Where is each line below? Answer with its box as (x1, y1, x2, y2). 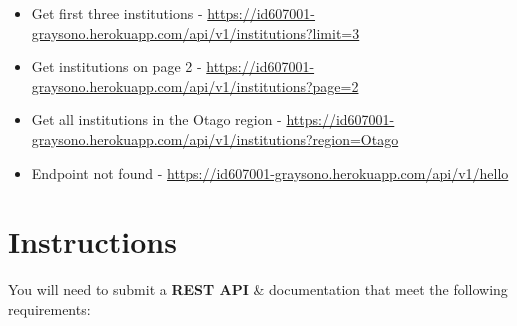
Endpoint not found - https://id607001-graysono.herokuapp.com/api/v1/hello (31, 162, 509, 183)
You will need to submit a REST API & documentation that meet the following (8, 279, 508, 300)
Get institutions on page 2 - (31, 56, 202, 77)
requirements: (8, 298, 91, 319)
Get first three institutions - (31, 3, 203, 23)
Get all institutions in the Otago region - (31, 109, 282, 130)
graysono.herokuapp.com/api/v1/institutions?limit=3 (31, 22, 360, 43)
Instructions (8, 221, 177, 262)
